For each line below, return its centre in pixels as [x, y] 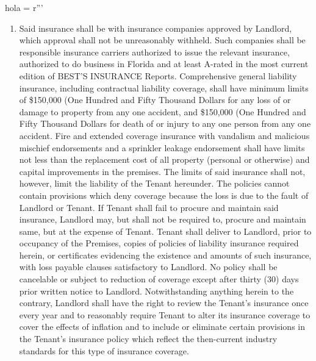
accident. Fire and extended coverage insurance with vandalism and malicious [164, 135]
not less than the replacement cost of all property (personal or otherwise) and [164, 159]
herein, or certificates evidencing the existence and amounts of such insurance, [165, 255]
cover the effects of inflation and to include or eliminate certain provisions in [162, 327]
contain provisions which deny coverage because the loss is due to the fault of [164, 195]
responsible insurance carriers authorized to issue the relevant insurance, [154, 52]
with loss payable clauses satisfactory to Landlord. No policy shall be [148, 267]
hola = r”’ [24, 7]
